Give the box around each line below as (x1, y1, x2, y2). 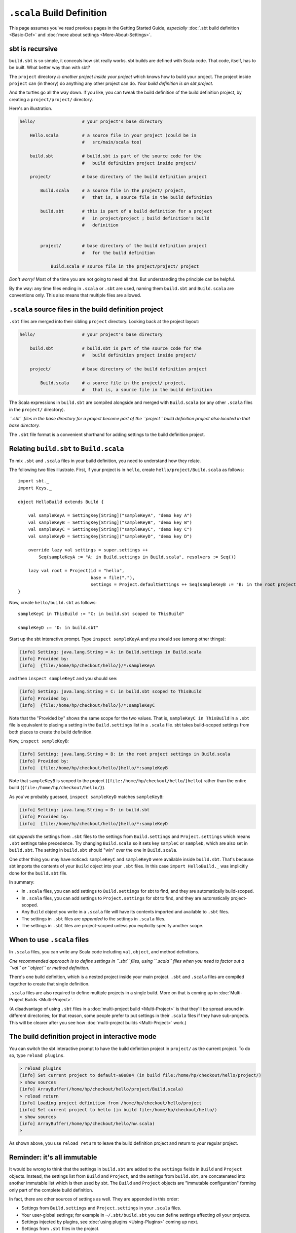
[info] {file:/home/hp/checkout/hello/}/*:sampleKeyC (19, 703, 155, 708)
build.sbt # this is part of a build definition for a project (40, 209, 212, 214)
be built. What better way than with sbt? (9, 65, 90, 71)
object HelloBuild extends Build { (18, 499, 104, 505)
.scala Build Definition (9, 7, 107, 18)
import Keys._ (18, 485, 52, 491)
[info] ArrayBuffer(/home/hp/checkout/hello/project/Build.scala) (19, 1087, 184, 1092)
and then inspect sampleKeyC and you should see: (9, 676, 118, 682)
